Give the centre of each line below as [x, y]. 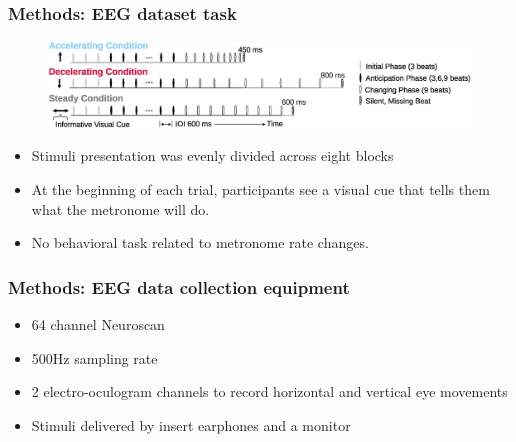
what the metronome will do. [120, 208]
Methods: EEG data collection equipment [179, 286]
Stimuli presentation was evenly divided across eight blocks [212, 155]
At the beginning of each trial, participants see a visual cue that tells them [260, 188]
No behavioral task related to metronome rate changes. [200, 242]
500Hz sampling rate [94, 357]
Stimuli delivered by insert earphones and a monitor [191, 424]
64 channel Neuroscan [98, 323]
